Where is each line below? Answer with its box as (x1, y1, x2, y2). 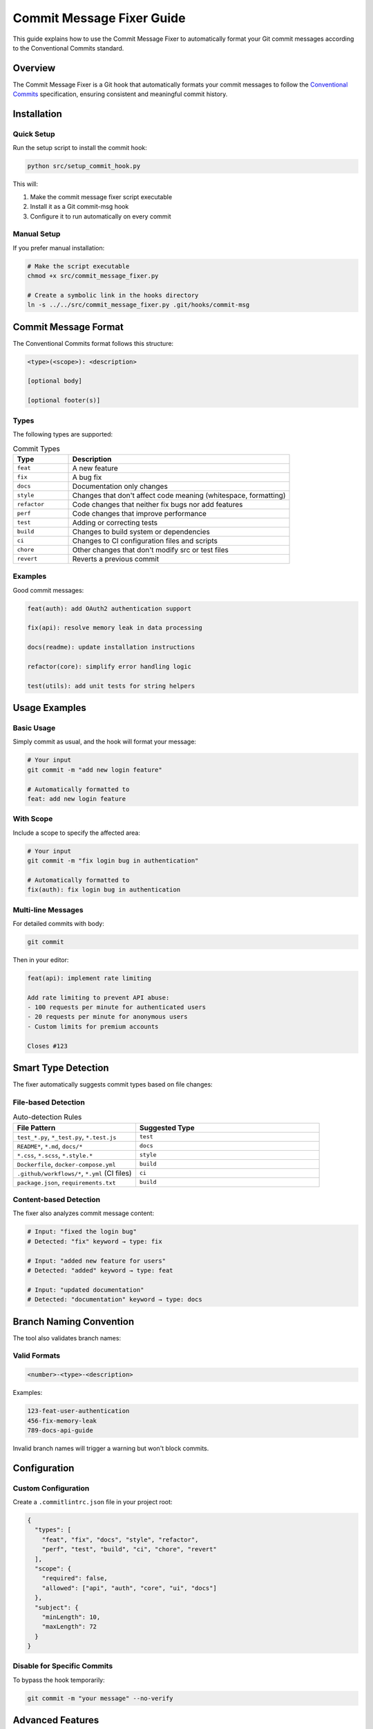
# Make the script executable (27, 262, 130, 270)
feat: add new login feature (27, 795, 126, 802)
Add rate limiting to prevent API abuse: (27, 993, 170, 1001)
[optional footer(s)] (27, 396, 101, 405)
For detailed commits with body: (12, 919, 105, 927)
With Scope (12, 814, 53, 824)
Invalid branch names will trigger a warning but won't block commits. (12, 1444, 209, 1452)
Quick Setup (12, 129, 55, 139)
